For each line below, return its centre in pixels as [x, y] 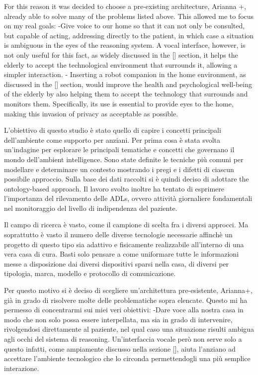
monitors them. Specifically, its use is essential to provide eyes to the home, [119, 103]
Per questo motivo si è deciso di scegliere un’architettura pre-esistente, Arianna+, [128, 290]
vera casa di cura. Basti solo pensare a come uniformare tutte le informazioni [122, 254]
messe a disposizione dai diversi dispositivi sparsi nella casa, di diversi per [117, 263]
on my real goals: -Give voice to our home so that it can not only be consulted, [125, 26]
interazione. [22, 368]
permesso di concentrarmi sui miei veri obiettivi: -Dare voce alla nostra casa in [124, 310]
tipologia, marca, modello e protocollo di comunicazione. [90, 273]
